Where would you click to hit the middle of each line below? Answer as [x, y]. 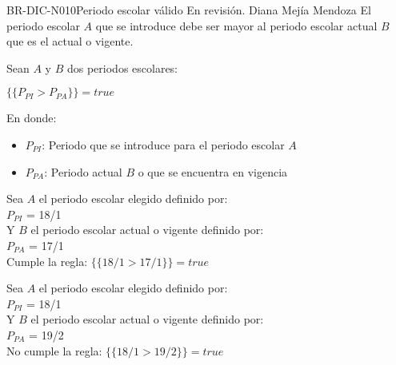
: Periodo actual [83, 171]
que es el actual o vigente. [70, 41]
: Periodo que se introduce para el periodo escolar [163, 144]
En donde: [32, 118]
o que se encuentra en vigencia [213, 171]
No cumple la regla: [54, 350]
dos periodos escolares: [122, 67]
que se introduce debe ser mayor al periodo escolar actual [236, 25]
